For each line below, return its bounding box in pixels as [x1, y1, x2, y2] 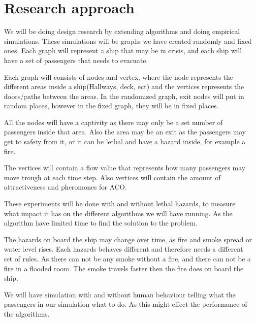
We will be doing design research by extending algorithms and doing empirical [4, 26, 240, 36]
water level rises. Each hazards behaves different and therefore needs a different [4, 244, 243, 254]
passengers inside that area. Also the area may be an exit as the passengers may [4, 127, 246, 137]
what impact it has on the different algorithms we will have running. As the [4, 208, 233, 218]
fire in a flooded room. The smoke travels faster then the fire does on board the [4, 263, 244, 273]
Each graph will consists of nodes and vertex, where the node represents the [4, 71, 233, 82]
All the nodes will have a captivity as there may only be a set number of [4, 117, 223, 127]
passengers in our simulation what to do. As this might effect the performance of [4, 299, 248, 309]
